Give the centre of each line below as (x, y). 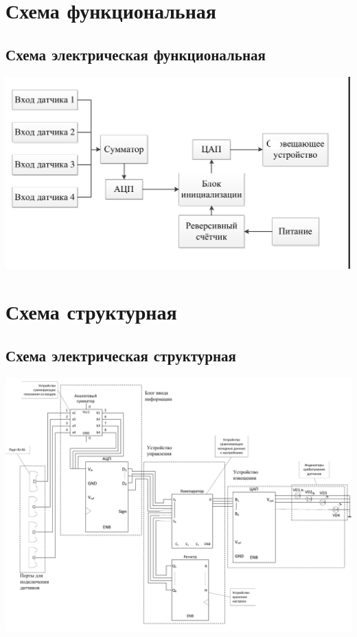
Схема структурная (91, 312)
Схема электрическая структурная (121, 355)
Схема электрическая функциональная (136, 54)
